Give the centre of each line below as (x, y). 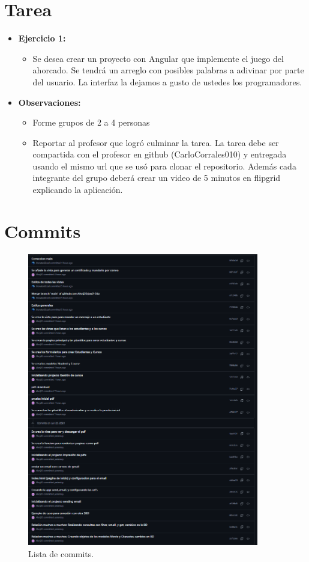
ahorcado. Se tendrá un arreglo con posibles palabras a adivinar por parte (168, 70)
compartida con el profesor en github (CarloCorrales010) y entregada (160, 154)
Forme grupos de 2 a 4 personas (91, 122)
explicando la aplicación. (78, 190)
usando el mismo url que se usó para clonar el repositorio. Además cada (164, 166)
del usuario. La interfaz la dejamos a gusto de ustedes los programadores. (167, 81)
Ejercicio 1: (42, 38)
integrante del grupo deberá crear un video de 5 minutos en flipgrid (157, 178)
